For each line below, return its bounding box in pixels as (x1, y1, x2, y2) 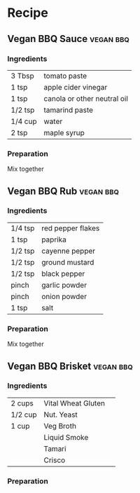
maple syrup (43, 127, 85, 137)
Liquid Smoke (43, 432, 89, 442)
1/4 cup (10, 116, 37, 126)
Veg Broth (43, 421, 77, 431)
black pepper (41, 268, 85, 278)
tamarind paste (43, 105, 93, 115)
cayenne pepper (41, 246, 96, 256)
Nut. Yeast (43, 410, 78, 419)
